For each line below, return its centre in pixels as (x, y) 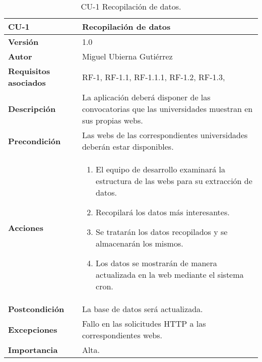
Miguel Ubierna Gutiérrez (127, 56)
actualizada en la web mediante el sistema (170, 275)
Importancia (33, 350)
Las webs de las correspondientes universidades (165, 135)
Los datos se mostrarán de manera (156, 263)
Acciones (26, 228)
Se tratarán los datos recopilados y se (162, 232)
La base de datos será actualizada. (142, 309)
